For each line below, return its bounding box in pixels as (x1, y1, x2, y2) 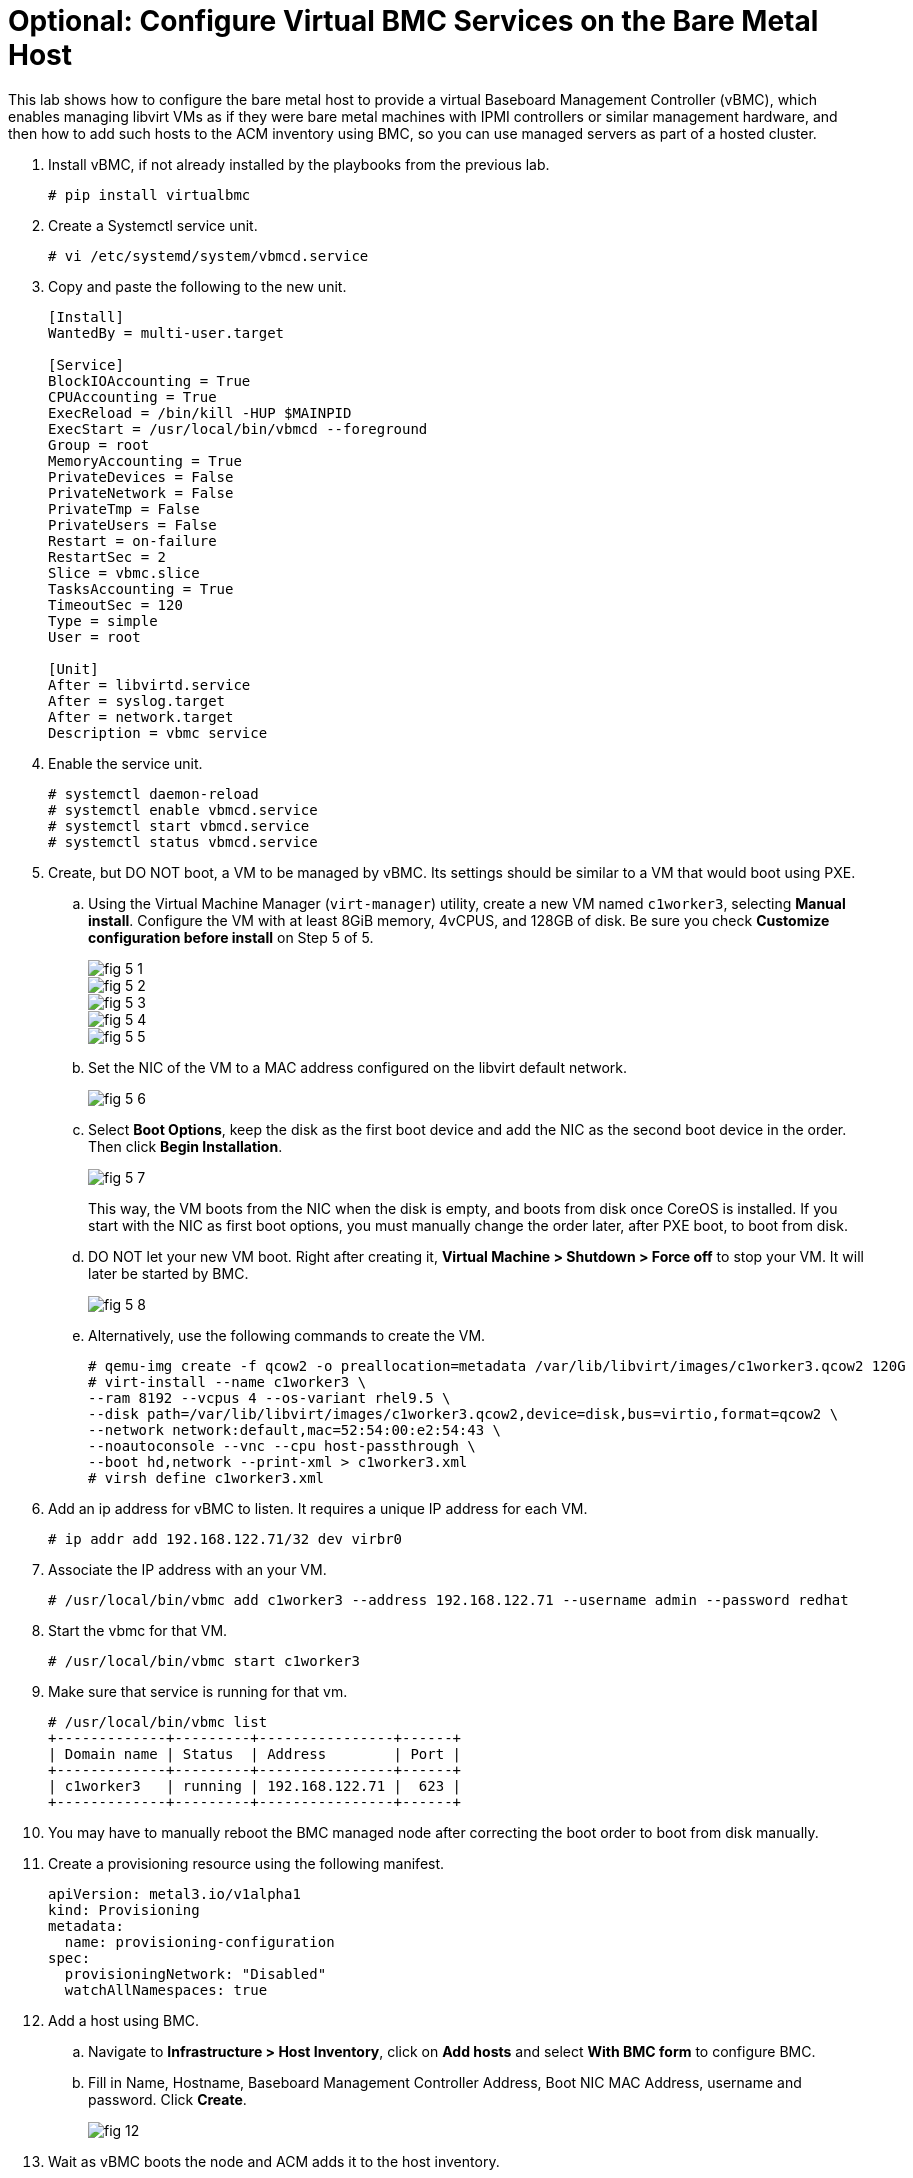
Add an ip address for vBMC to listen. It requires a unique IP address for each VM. (48, 1499, 588, 1517)
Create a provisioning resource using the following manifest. (48, 1854, 445, 1872)
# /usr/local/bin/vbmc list (48, 1713, 268, 1730)
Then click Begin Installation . (88, 1137, 283, 1155)
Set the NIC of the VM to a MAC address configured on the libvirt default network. (88, 1058, 627, 1076)
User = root (48, 628, 141, 645)
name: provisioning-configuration (64, 1933, 335, 1950)
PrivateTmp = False (48, 500, 200, 517)
